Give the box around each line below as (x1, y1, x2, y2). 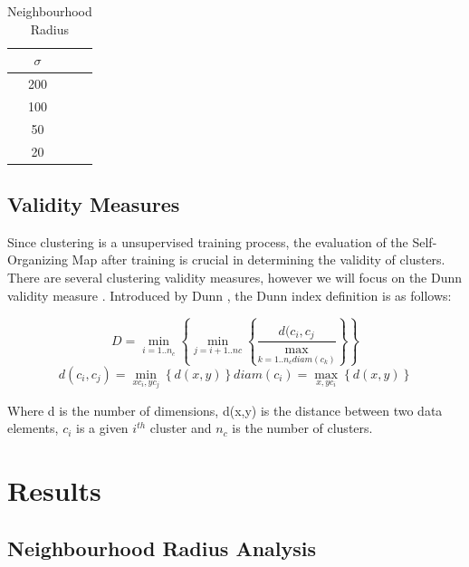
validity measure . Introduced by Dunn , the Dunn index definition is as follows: (7, 285, 452, 304)
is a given (76, 418, 129, 437)
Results (7, 472, 101, 509)
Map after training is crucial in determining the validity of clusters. (72, 250, 445, 269)
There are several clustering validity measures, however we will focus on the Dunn (7, 268, 463, 287)
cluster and (149, 418, 212, 437)
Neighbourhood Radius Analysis (7, 533, 316, 562)
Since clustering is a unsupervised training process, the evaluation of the (7, 232, 408, 251)
